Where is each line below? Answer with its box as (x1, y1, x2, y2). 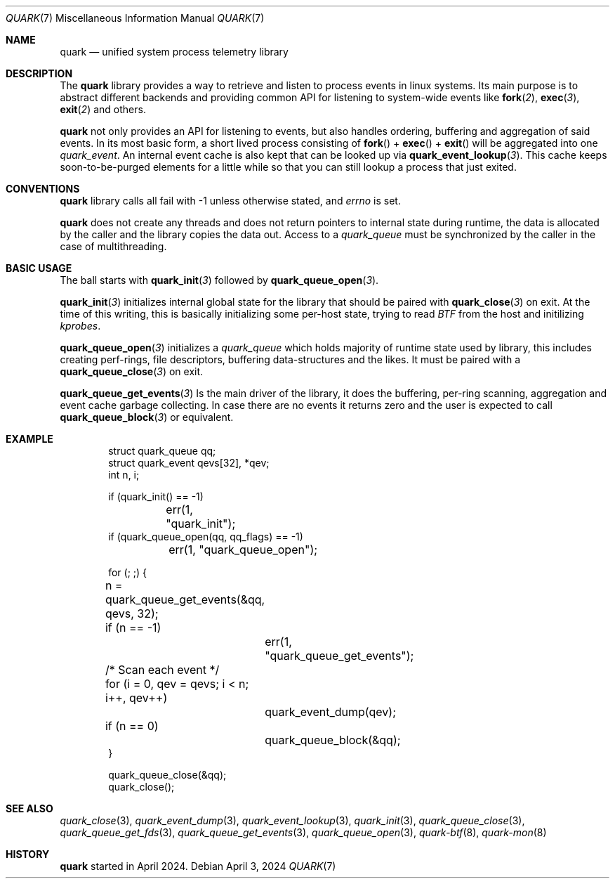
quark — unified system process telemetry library (60, 46, 289, 58)
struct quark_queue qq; (108, 445, 216, 457)
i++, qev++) (105, 691, 168, 705)
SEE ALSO (6, 802, 53, 814)
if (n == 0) (105, 719, 159, 733)
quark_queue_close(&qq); (108, 769, 227, 781)
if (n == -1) (105, 620, 161, 635)
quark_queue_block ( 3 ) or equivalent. (60, 411, 234, 423)
